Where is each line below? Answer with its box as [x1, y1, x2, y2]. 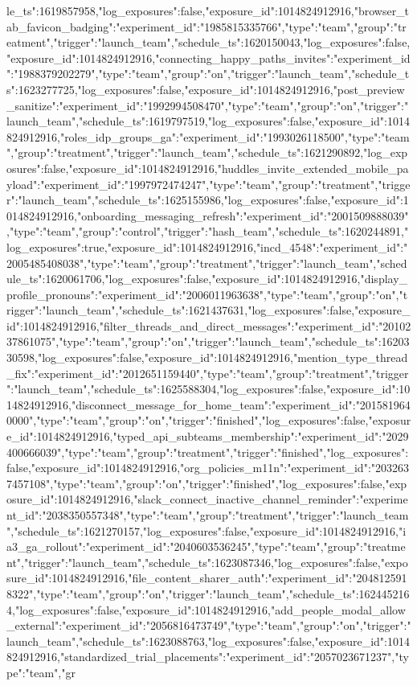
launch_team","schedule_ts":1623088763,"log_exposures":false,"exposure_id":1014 [6, 632, 410, 649]
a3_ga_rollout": [6, 538, 86, 555]
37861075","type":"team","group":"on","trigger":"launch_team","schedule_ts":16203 [6, 333, 410, 350]
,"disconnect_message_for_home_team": [68, 396, 272, 413]
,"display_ [357, 270, 408, 287]
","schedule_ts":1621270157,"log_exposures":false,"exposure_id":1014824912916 [6, 522, 396, 539]
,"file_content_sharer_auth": [125, 569, 268, 586]
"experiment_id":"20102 [294, 317, 411, 334]
